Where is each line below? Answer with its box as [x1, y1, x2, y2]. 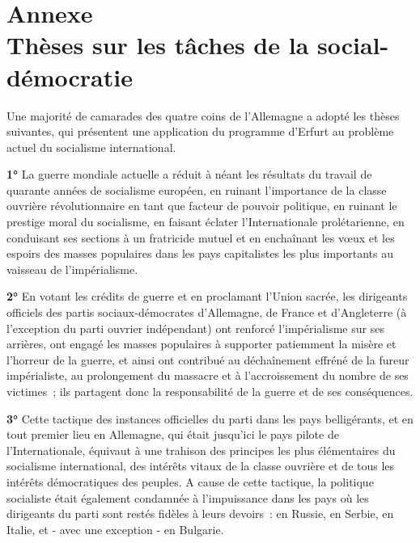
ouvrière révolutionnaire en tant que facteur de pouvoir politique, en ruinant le [6, 197, 397, 214]
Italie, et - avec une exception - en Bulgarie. [6, 520, 224, 537]
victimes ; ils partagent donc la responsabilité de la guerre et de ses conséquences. [6, 383, 414, 399]
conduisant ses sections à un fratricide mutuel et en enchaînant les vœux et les [6, 229, 395, 246]
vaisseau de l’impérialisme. [6, 260, 138, 277]
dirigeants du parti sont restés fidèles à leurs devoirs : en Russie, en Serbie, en [6, 505, 394, 522]
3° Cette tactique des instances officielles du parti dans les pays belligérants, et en [6, 410, 414, 427]
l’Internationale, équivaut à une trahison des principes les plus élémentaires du [6, 441, 396, 458]
